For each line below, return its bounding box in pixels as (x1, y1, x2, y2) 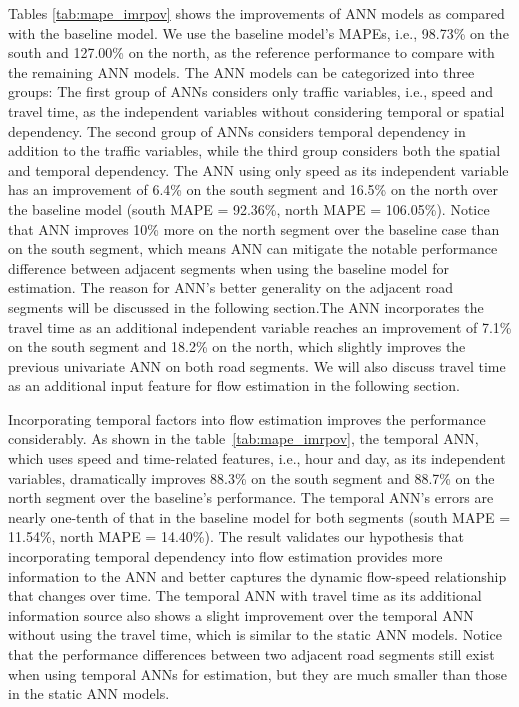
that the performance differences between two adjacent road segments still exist (8, 644, 495, 664)
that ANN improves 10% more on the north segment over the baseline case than (8, 218, 500, 239)
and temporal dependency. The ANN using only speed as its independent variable (8, 159, 509, 180)
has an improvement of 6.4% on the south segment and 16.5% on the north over (8, 179, 498, 200)
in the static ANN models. (8, 683, 170, 704)
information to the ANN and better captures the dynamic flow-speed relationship (8, 565, 507, 586)
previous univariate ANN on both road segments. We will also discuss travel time (8, 355, 506, 376)
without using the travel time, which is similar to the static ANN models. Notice (8, 624, 502, 645)
